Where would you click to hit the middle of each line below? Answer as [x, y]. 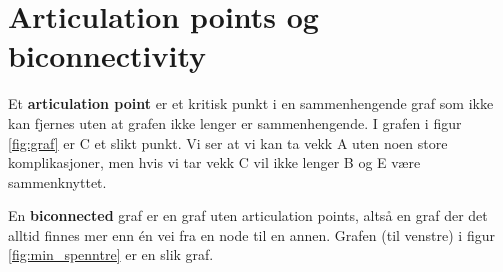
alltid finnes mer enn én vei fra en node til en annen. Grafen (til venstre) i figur [251, 234]
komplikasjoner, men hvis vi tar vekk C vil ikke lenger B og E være [214, 162]
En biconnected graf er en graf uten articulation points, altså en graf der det [248, 215]
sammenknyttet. [57, 181]
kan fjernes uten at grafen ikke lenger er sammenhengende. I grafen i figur [235, 122]
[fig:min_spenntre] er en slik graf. [111, 254]
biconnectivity [107, 55]
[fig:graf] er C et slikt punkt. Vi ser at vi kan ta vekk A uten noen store [228, 142]
